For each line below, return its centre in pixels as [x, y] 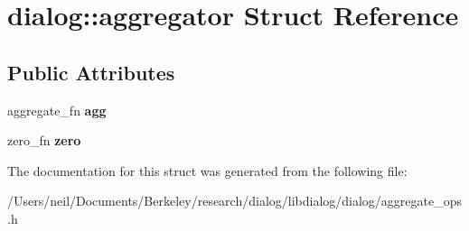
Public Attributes [91, 72]
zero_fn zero [44, 140]
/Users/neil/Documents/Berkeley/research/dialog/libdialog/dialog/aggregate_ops [235, 201]
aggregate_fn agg [57, 110]
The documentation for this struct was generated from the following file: [207, 170]
